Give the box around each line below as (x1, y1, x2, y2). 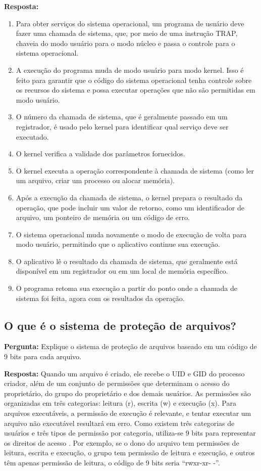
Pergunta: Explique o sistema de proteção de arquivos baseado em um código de (4, 341, 257, 352)
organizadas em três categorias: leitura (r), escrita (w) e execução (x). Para (4, 398, 236, 408)
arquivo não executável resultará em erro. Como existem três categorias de (4, 417, 235, 428)
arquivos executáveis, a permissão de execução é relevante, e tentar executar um (4, 408, 251, 418)
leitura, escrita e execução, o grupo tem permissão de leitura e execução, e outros (4, 447, 255, 458)
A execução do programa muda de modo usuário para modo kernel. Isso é (16, 64, 244, 75)
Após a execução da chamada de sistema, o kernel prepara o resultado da (16, 192, 243, 202)
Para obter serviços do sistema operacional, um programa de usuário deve (16, 18, 244, 28)
